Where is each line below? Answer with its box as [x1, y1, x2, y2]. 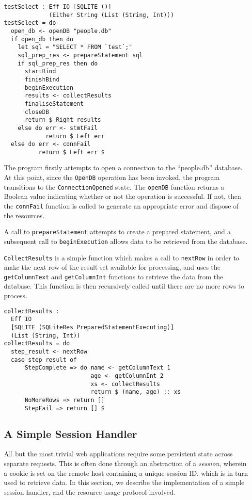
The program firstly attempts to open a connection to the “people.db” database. [4, 162, 243, 173]
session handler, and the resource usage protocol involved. [4, 486, 175, 497]
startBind [24, 68, 56, 75]
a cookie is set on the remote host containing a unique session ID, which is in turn [4, 468, 248, 478]
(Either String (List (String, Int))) [49, 11, 174, 18]
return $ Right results [24, 116, 101, 124]
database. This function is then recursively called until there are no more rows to [4, 281, 245, 291]
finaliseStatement [24, 100, 84, 107]
